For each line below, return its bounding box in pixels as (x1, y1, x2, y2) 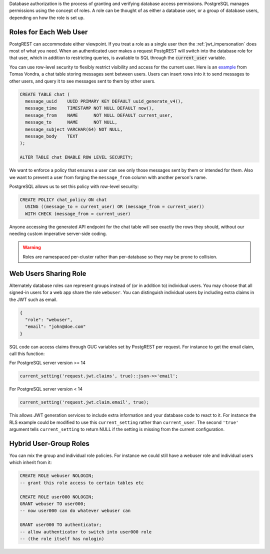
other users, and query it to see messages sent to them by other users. (9, 78, 156, 84)
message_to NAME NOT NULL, (25, 119, 117, 125)
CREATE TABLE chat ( (19, 91, 70, 97)
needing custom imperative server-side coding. (9, 230, 107, 237)
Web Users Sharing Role (9, 269, 86, 277)
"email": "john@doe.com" (25, 324, 86, 329)
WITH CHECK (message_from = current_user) (25, 210, 131, 216)
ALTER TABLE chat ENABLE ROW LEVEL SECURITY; (19, 154, 133, 160)
